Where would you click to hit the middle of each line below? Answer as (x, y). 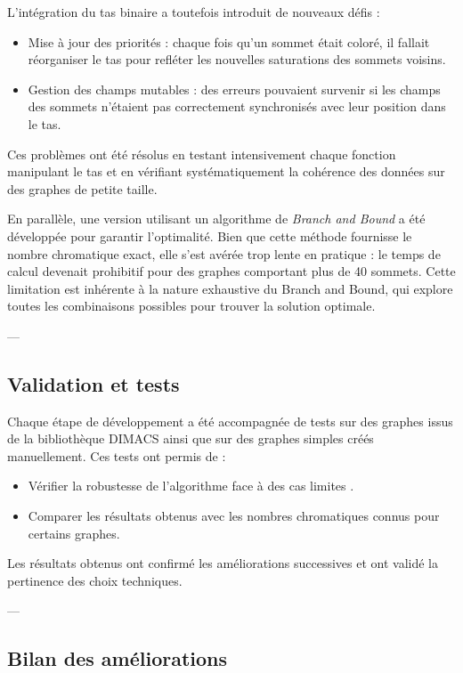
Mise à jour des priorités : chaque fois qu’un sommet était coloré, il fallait (229, 41)
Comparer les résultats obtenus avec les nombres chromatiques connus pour (234, 516)
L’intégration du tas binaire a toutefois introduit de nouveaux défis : (194, 12)
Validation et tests (93, 383)
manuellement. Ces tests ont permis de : (117, 455)
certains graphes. (74, 533)
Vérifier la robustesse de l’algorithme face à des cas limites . (191, 486)
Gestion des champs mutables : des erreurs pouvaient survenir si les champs (234, 89)
